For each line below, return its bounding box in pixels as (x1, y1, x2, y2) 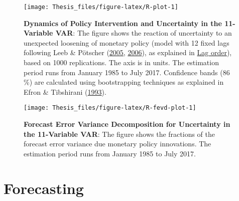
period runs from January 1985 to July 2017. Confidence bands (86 (24, 67, 230, 77)
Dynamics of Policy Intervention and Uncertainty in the (24, 18, 222, 28)
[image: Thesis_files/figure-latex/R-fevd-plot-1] (24, 104, 196, 112)
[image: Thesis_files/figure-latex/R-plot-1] (24, 4, 178, 11)
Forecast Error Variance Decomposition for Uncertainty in (24, 119, 230, 129)
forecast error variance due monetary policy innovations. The (24, 138, 211, 149)
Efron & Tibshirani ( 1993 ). (24, 86, 106, 97)
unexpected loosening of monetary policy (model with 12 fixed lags (24, 37, 229, 48)
